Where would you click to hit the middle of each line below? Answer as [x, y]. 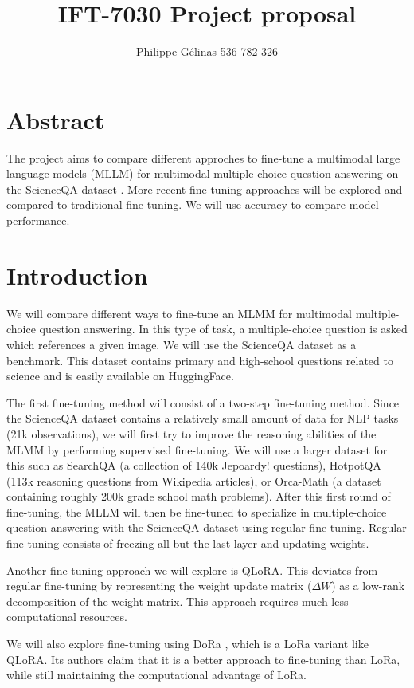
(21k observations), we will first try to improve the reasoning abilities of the [191, 433]
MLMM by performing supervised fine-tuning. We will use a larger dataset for [197, 449]
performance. [38, 220]
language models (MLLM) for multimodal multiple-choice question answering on [203, 173]
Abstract [56, 119]
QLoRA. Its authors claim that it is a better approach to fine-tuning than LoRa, [203, 659]
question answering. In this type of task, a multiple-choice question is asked [223, 329]
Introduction [77, 275]
